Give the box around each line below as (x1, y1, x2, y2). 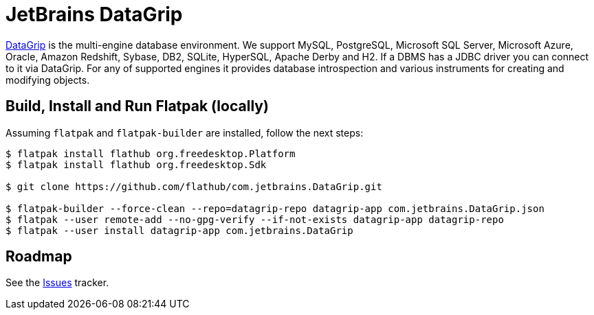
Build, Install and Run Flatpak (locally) (5, 97, 269, 115)
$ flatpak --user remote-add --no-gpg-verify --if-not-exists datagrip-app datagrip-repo (5, 213, 504, 225)
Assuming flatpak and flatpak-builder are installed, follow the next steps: (5, 126, 364, 139)
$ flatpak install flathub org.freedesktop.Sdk (5, 159, 267, 170)
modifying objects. (5, 73, 90, 86)
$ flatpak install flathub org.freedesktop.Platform (5, 148, 296, 159)
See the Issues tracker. (5, 277, 109, 289)
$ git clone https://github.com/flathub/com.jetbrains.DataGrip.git (5, 180, 382, 192)
